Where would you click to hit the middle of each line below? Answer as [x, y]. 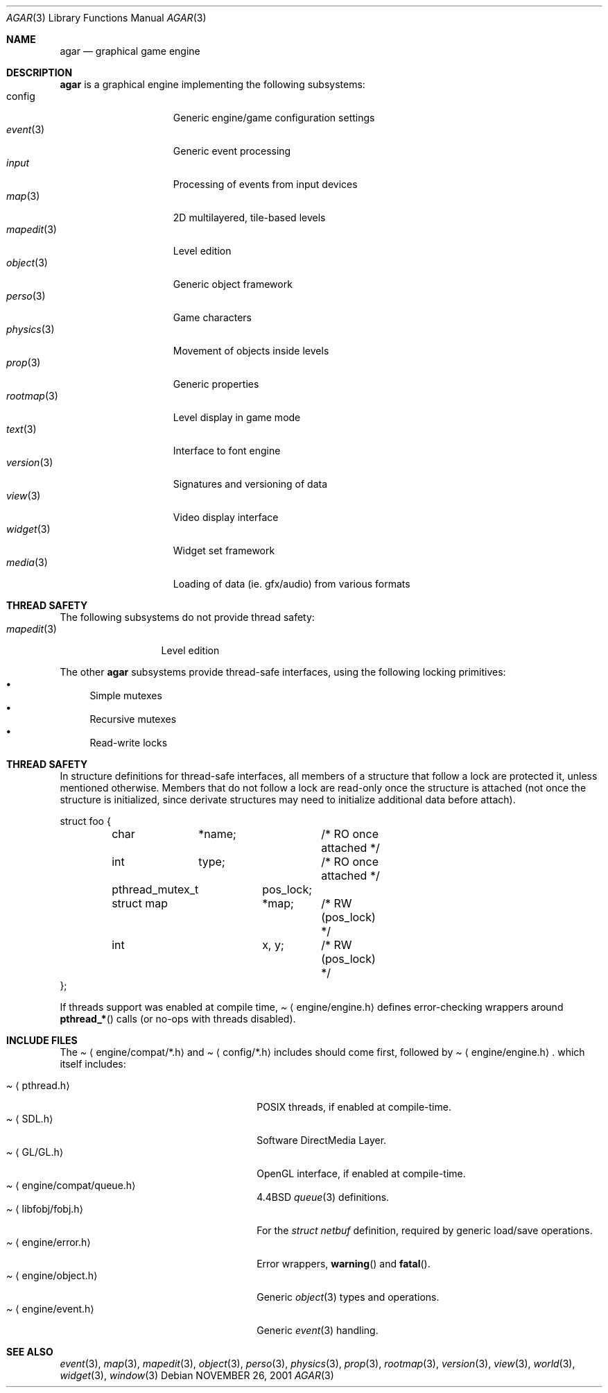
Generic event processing [232, 151]
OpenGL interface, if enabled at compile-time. [361, 1173]
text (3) [21, 429]
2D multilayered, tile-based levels [249, 217]
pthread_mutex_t [155, 889]
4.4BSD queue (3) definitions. [323, 1197]
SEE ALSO [30, 1352]
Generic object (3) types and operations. [348, 1297]
